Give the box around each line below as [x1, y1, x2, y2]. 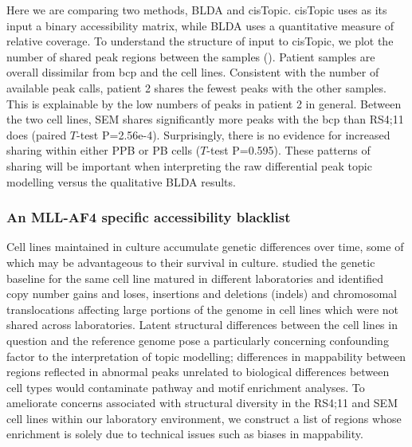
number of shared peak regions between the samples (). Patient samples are [6, 48, 375, 65]
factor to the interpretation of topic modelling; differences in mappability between [6, 347, 406, 364]
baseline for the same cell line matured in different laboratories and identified [6, 269, 383, 286]
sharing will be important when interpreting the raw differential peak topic [6, 157, 372, 174]
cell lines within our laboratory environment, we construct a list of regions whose [6, 410, 402, 426]
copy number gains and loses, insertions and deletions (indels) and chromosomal [6, 285, 397, 302]
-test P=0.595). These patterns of [206, 142, 371, 159]
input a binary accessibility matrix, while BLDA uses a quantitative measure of [6, 17, 394, 33]
